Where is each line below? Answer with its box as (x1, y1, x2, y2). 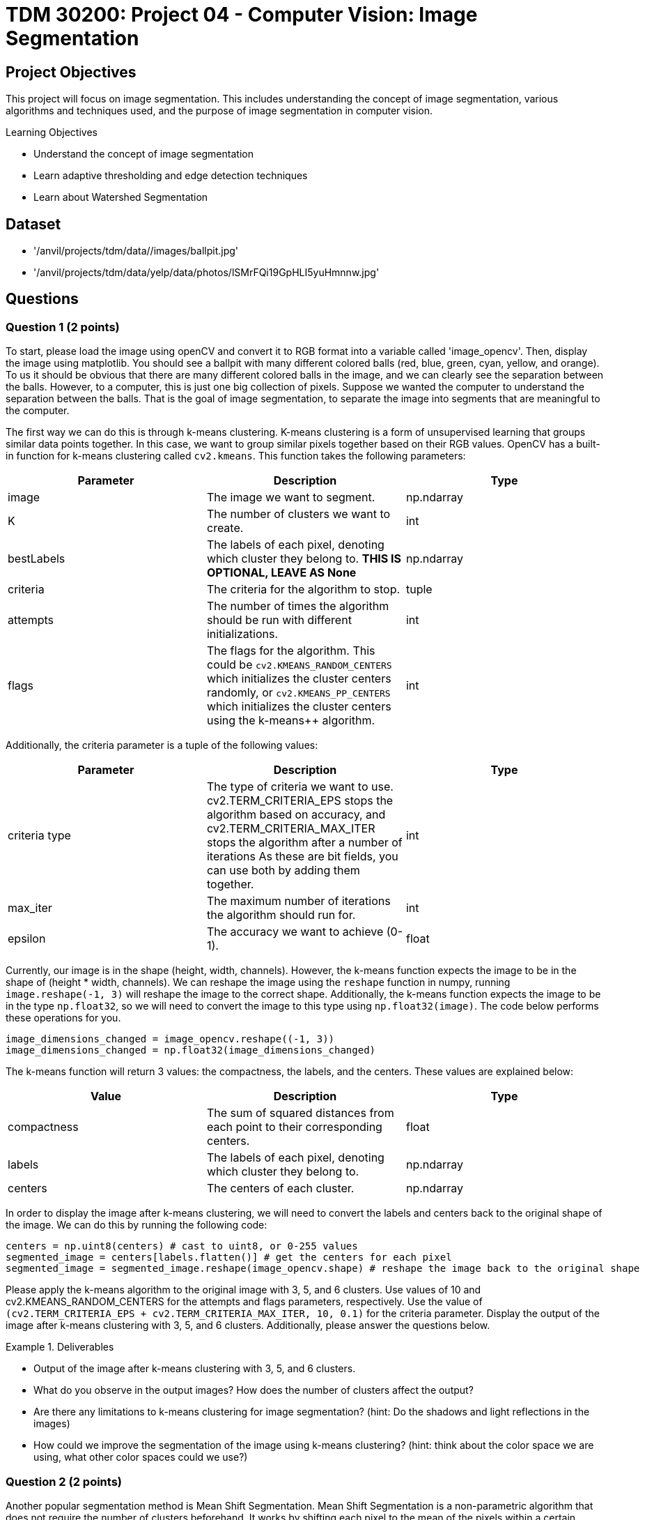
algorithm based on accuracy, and (206, 807, 386, 822)
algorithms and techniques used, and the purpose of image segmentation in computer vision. (6, 105, 433, 117)
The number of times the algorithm (206, 599, 389, 614)
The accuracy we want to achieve (206, 925, 384, 939)
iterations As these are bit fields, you (206, 849, 398, 864)
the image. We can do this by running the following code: (6, 1219, 267, 1231)
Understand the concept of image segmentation (33, 148, 254, 160)
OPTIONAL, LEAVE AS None (206, 565, 357, 580)
